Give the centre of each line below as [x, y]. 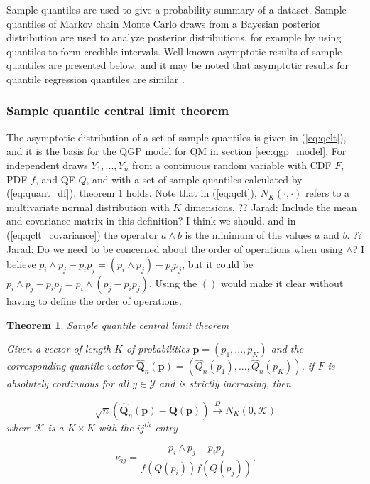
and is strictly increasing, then [225, 383]
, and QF [55, 179]
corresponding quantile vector [70, 366]
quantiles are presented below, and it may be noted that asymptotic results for [178, 65]
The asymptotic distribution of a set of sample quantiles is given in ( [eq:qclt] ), [176, 137]
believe [21, 264]
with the [116, 427]
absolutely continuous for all [68, 383]
